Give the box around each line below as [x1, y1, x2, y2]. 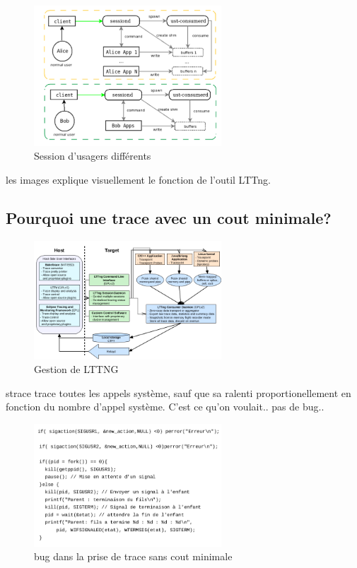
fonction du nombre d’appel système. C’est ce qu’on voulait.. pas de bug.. [6, 399, 324, 414]
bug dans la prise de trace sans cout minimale [34, 549, 233, 564]
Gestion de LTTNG [34, 362, 119, 377]
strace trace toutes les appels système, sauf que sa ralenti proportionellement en [6, 385, 351, 400]
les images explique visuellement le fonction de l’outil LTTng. [6, 172, 271, 187]
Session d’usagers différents [34, 148, 151, 163]
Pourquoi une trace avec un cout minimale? [6, 207, 332, 229]
